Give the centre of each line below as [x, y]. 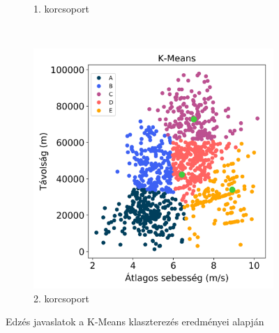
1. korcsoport [61, 8]
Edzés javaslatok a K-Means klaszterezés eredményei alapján [135, 322]
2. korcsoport [61, 298]
